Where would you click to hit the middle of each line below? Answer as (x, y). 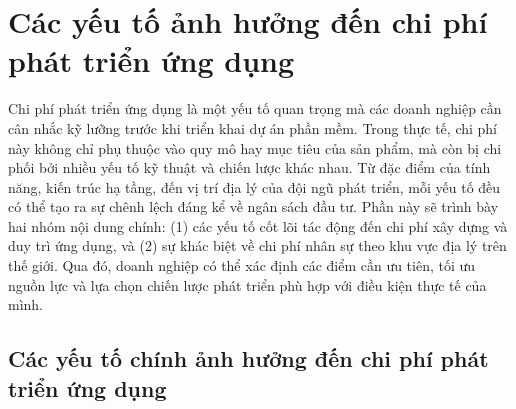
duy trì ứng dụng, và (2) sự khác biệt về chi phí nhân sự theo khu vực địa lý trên (257, 245)
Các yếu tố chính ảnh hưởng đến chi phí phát (248, 358)
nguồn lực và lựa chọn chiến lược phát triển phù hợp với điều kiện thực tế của (247, 284)
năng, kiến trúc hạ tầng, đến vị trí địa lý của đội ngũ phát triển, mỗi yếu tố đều (254, 186)
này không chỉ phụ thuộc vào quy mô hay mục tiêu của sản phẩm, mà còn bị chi (255, 147)
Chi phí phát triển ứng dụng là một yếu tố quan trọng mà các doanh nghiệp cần (255, 108)
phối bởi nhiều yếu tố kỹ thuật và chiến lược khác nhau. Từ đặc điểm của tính (249, 167)
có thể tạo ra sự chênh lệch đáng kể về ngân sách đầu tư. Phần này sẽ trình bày (253, 206)
